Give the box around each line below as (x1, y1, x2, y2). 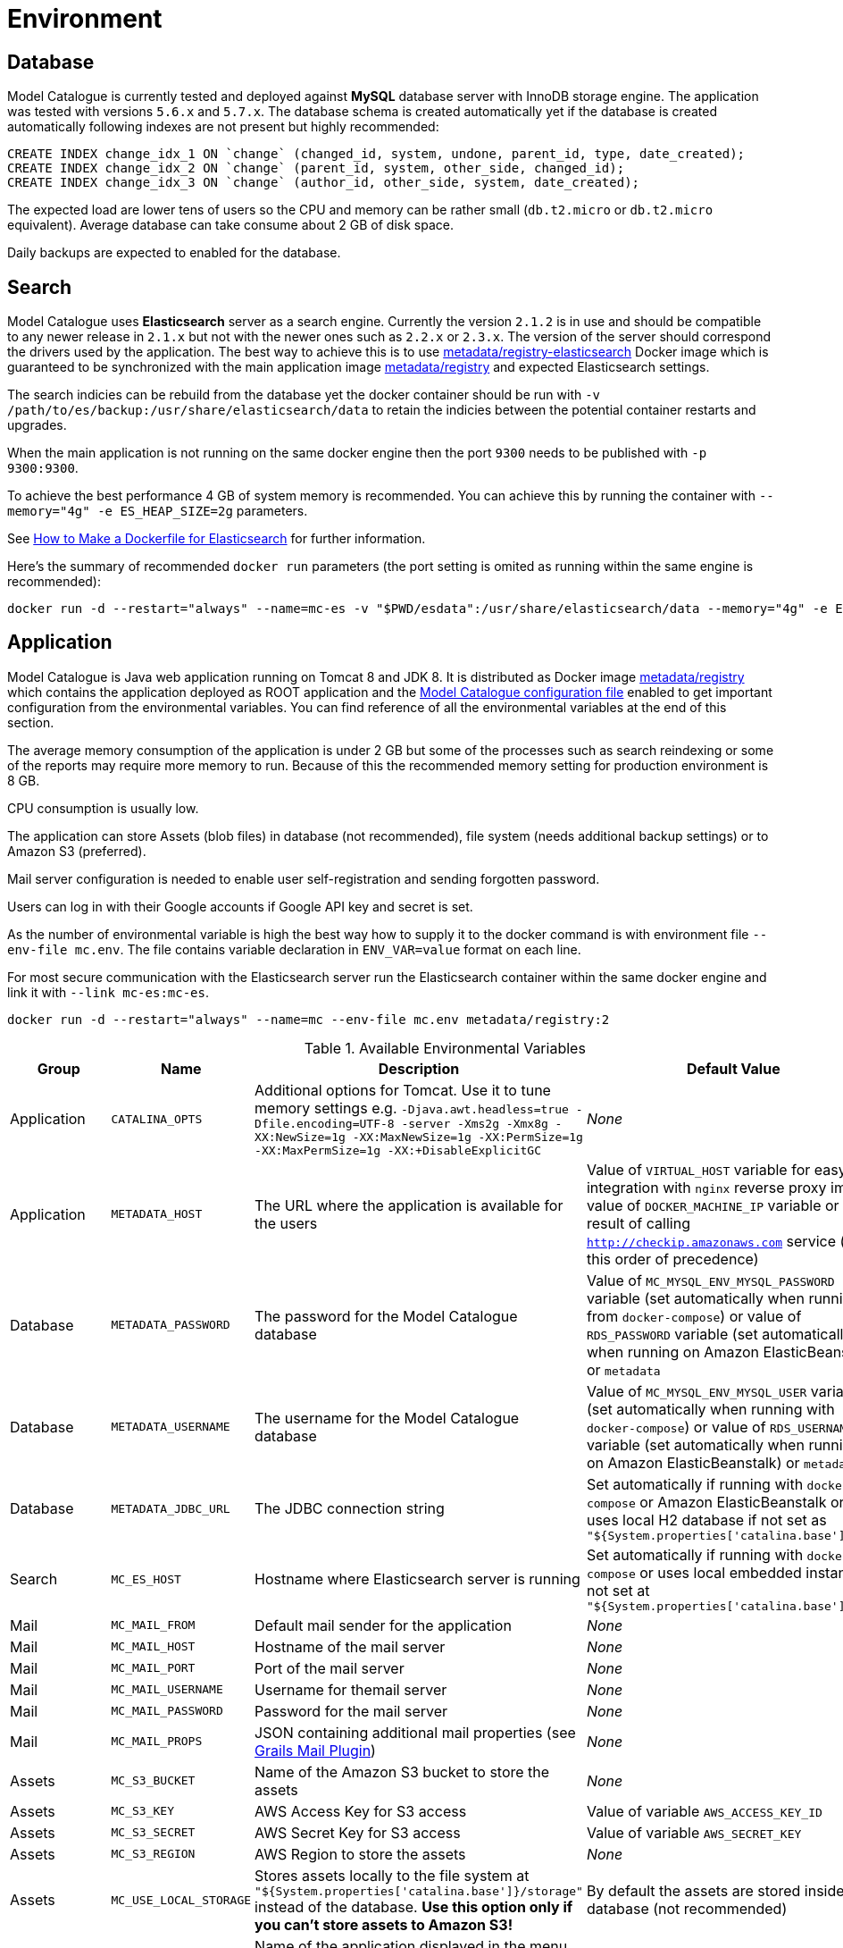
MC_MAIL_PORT (111, 1661, 196, 1675)
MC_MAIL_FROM (111, 1618, 196, 1633)
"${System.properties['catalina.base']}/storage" (255, 1884, 583, 1898)
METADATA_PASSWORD (111, 1318, 230, 1332)
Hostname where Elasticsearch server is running (255, 1570, 580, 1589)
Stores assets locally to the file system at (255, 1866, 530, 1885)
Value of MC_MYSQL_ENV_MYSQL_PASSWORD (586, 1271, 835, 1289)
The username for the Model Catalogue (255, 1408, 520, 1427)
